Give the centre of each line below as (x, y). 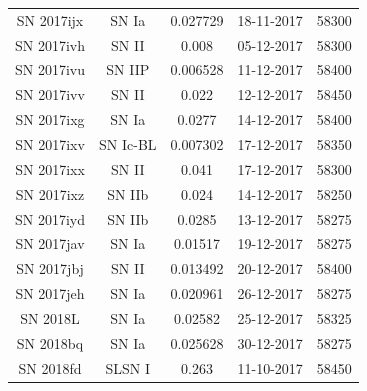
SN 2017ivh (50, 44)
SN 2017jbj (50, 268)
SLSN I (128, 367)
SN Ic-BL (128, 143)
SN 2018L (50, 317)
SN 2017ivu (50, 69)
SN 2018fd (50, 367)
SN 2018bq (50, 342)
